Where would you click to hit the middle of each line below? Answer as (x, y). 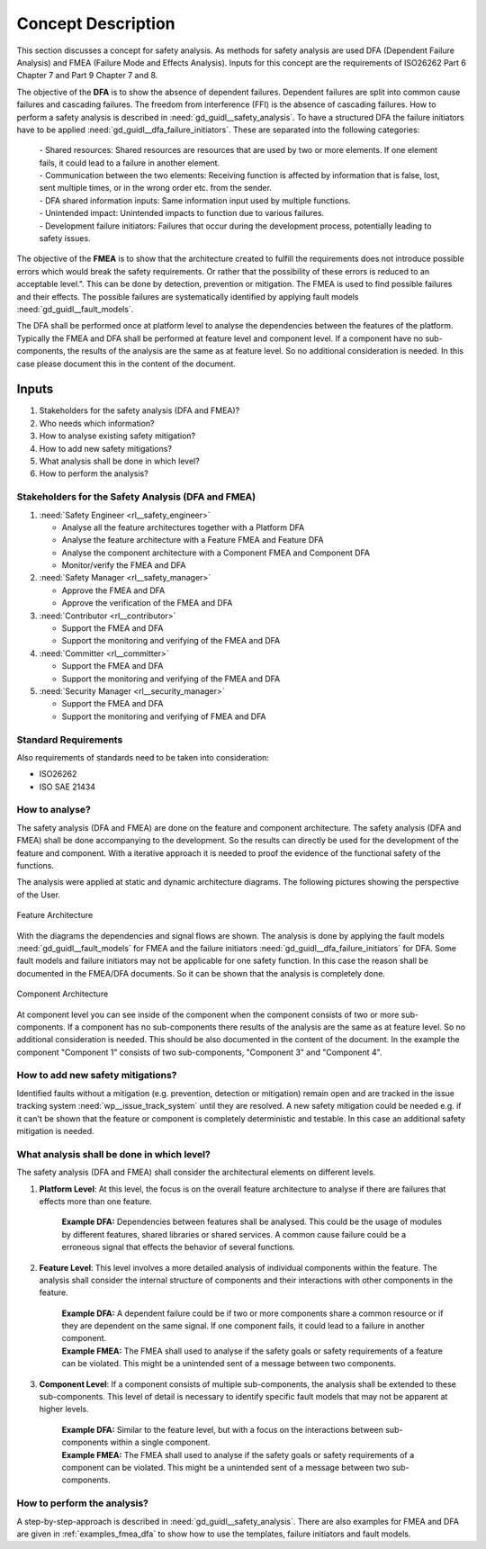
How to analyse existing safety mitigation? (117, 436)
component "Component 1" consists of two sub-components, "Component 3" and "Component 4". (199, 1052)
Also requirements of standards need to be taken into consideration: (143, 757)
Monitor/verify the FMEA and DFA (124, 565)
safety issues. (65, 239)
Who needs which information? (97, 423)
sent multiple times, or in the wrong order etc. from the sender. (155, 188)
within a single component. (160, 1442)
